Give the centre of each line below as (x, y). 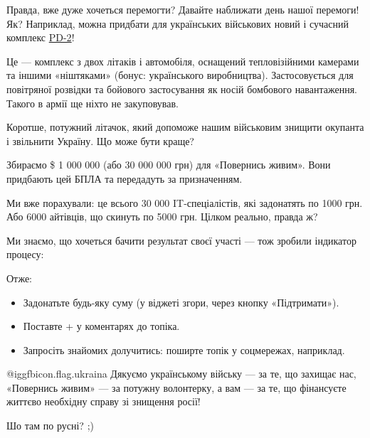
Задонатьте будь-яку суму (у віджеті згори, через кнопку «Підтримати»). (181, 302)
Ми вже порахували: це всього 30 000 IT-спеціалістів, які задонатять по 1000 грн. (185, 202)
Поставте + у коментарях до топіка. (101, 326)
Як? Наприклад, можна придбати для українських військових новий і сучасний (178, 23)
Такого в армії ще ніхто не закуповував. (92, 103)
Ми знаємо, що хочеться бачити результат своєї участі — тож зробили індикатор (181, 240)
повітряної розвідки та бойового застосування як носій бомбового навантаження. (182, 89)
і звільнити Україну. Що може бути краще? (100, 140)
